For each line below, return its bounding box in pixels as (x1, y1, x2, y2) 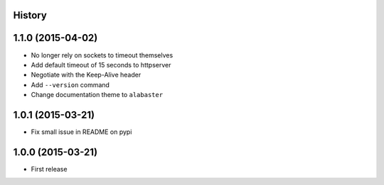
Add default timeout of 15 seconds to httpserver (31, 60, 171, 69)
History (13, 9, 48, 21)
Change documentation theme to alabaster (31, 91, 164, 99)
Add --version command (31, 80, 110, 89)
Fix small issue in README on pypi (31, 128, 132, 136)
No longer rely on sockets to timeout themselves (31, 50, 174, 60)
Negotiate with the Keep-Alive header (31, 71, 142, 79)
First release (31, 164, 68, 173)
